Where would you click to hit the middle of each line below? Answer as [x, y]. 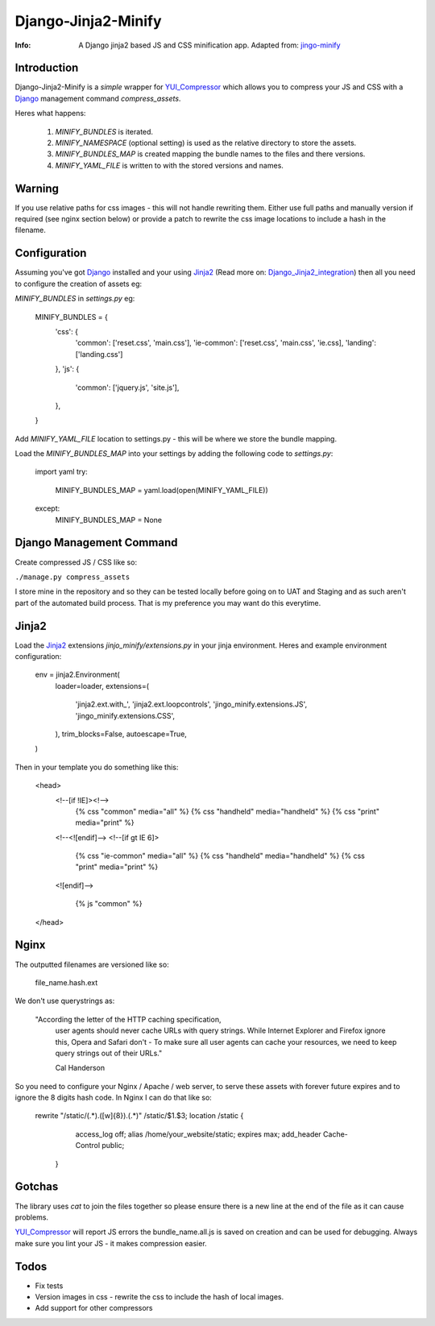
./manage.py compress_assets [72, 577]
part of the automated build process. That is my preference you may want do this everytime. [168, 603]
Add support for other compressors [94, 1308]
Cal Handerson [80, 1068]
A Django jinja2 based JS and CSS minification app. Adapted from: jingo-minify [210, 45]
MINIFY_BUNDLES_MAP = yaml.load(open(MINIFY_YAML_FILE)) [162, 490]
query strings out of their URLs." [109, 1053]
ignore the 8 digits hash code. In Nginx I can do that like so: [114, 1098]
